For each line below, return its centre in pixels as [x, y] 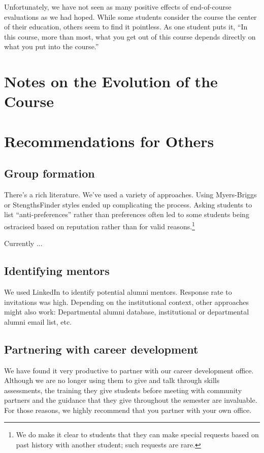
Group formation [49, 173]
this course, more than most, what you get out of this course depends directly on [130, 36]
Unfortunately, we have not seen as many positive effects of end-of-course [118, 7]
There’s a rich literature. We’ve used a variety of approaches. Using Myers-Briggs [130, 195]
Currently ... [23, 243]
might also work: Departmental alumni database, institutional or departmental [127, 312]
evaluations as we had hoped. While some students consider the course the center [130, 16]
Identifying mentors [57, 271]
